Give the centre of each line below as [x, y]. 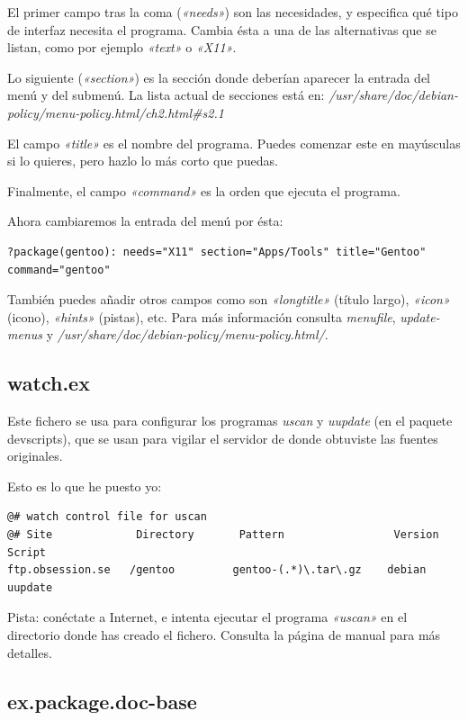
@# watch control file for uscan [107, 517]
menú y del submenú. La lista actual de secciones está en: [166, 95]
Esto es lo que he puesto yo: [85, 486]
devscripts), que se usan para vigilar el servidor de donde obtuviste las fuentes [223, 438]
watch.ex [49, 383]
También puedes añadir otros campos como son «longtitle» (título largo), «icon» [229, 299]
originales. [35, 456]
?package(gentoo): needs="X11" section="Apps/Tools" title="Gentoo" [217, 252]
